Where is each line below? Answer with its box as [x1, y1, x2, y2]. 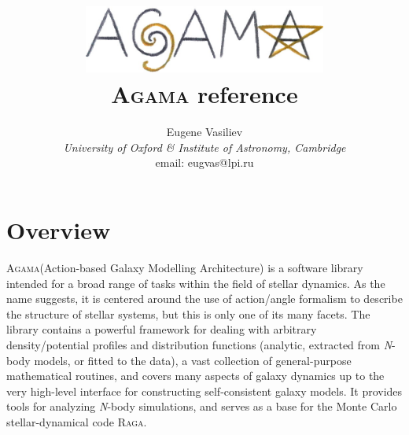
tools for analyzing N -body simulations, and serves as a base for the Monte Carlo [6, 398, 397, 415]
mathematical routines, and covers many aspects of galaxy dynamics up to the [6, 367, 385, 384]
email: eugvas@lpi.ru [155, 154, 254, 171]
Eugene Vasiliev [166, 123, 243, 140]
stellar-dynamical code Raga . [6, 413, 147, 429]
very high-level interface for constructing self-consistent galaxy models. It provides [6, 382, 403, 399]
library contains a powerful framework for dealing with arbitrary [6, 321, 317, 337]
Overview [6, 214, 111, 246]
